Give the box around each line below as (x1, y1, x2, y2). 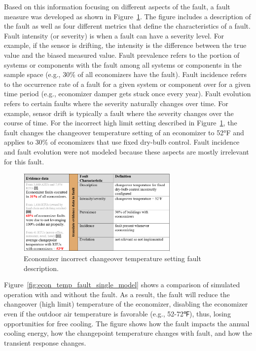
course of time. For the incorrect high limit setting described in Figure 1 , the (4, 117, 237, 128)
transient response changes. (4, 337, 86, 348)
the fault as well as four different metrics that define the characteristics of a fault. (4, 21, 251, 31)
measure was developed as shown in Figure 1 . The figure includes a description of (4, 11, 251, 21)
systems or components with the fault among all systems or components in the (4, 59, 242, 70)
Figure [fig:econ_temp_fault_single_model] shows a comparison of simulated (4, 279, 240, 290)
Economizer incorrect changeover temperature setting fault (24, 253, 201, 263)
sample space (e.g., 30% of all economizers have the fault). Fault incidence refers (4, 69, 247, 79)
